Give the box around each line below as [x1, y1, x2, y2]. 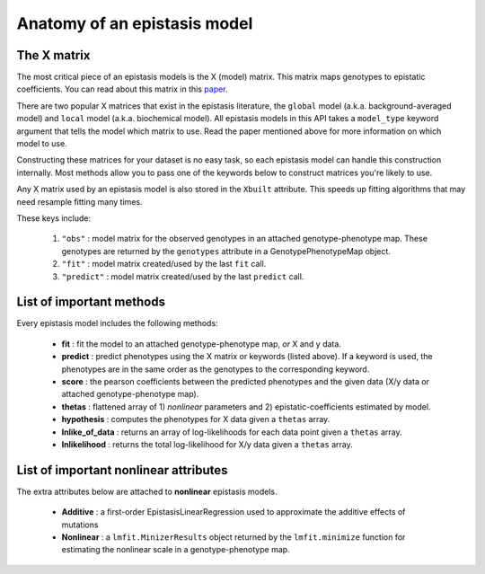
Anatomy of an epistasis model [16, 13, 253, 33]
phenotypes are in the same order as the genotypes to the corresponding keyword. [61, 364, 370, 375]
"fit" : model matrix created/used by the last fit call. [61, 259, 267, 269]
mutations [61, 519, 99, 530]
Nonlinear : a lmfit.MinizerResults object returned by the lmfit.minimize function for [61, 532, 406, 543]
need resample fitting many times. [16, 196, 143, 207]
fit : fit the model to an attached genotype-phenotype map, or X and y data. [61, 338, 341, 349]
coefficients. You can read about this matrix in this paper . [16, 84, 228, 94]
